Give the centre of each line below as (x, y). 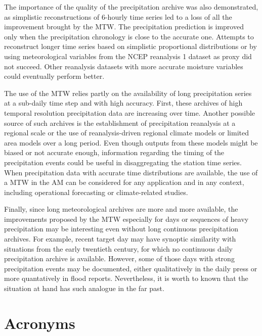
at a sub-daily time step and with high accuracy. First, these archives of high (123, 103)
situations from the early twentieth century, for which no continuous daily (118, 248)
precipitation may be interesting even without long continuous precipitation (121, 229)
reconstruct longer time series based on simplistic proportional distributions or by (130, 46)
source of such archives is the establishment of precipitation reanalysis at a (120, 123)
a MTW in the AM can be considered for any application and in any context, (124, 182)
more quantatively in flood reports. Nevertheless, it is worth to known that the (126, 278)
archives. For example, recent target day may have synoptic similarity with (120, 239)
